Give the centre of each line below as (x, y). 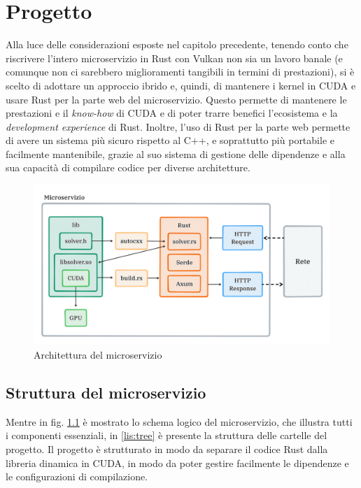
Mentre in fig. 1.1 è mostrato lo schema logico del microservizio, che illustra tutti (179, 421)
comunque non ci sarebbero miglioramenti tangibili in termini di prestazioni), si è (180, 72)
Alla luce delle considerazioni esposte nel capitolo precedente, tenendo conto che (177, 44)
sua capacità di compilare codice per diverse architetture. (128, 167)
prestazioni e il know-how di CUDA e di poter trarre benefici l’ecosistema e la (172, 113)
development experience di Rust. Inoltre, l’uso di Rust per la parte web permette (178, 126)
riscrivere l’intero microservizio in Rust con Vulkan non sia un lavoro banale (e (174, 58)
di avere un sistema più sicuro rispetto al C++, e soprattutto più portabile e (170, 140)
